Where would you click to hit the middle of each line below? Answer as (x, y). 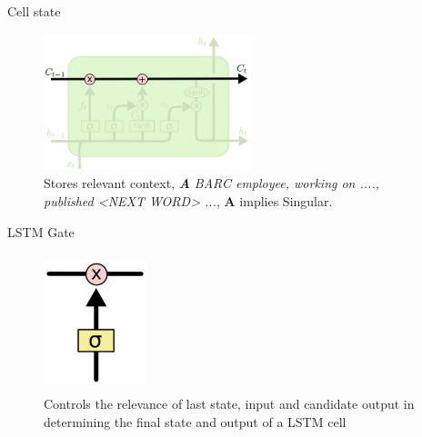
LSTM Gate (41, 231)
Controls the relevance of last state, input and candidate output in (229, 403)
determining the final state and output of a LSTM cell (195, 421)
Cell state (34, 11)
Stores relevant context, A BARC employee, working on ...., (211, 183)
